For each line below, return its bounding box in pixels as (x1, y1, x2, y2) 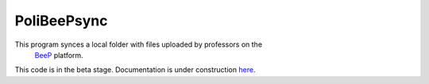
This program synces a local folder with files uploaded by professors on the (14, 40, 262, 49)
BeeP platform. (34, 50, 83, 59)
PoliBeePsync (14, 12, 108, 29)
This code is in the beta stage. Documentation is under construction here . (14, 65, 256, 74)
